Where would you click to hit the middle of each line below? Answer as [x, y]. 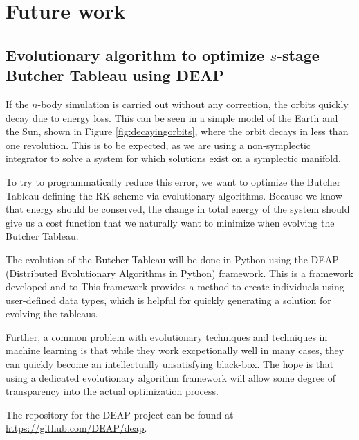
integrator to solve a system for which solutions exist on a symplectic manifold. [173, 158]
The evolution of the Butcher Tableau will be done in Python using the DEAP [172, 259]
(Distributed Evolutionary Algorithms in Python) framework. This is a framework [179, 273]
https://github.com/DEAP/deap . [76, 428]
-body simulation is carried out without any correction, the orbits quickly [193, 104]
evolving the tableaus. [52, 314]
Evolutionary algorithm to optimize [135, 54]
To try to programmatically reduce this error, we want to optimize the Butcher [173, 181]
